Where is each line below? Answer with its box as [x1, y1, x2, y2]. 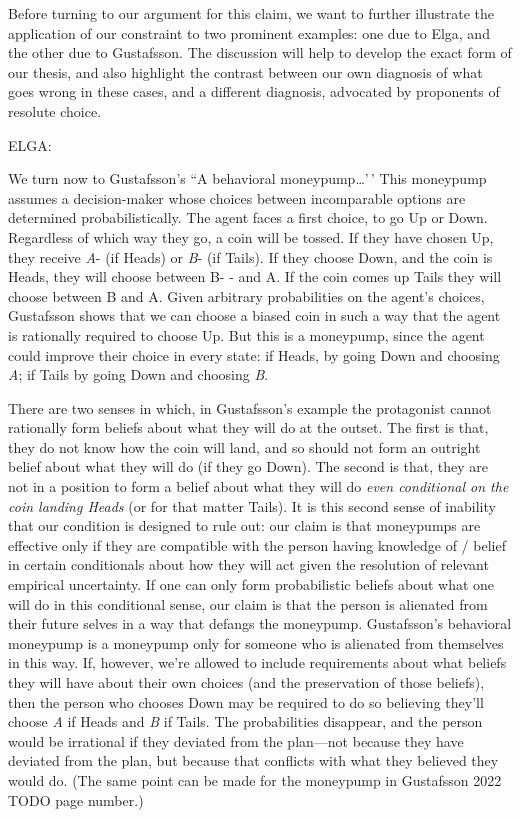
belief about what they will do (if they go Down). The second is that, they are [8, 456, 488, 477]
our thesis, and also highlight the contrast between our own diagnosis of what [8, 61, 483, 82]
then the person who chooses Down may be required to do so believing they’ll [8, 691, 484, 712]
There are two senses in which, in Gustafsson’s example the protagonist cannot [8, 397, 492, 418]
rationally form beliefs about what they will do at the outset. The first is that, [8, 417, 489, 438]
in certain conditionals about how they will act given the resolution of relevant [8, 554, 489, 575]
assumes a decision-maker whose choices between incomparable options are [8, 187, 466, 208]
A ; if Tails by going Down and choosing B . [8, 364, 269, 385]
